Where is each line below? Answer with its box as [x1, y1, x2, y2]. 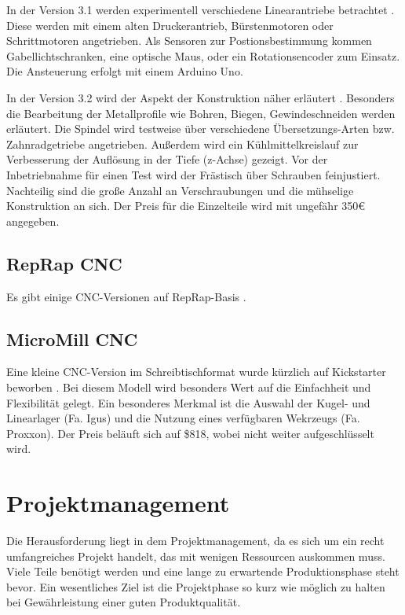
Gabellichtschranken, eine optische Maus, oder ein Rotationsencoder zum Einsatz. [6, 47, 400, 64]
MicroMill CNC [6, 326, 138, 351]
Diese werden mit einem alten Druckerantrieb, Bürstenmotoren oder [6, 17, 334, 33]
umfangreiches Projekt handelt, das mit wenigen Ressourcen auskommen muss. [6, 547, 385, 564]
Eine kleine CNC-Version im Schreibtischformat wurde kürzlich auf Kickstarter [6, 363, 386, 380]
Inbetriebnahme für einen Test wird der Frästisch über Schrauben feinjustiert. [6, 166, 381, 182]
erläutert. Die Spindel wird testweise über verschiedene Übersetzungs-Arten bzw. [6, 120, 395, 137]
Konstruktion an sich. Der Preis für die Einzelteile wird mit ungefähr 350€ [6, 197, 366, 214]
